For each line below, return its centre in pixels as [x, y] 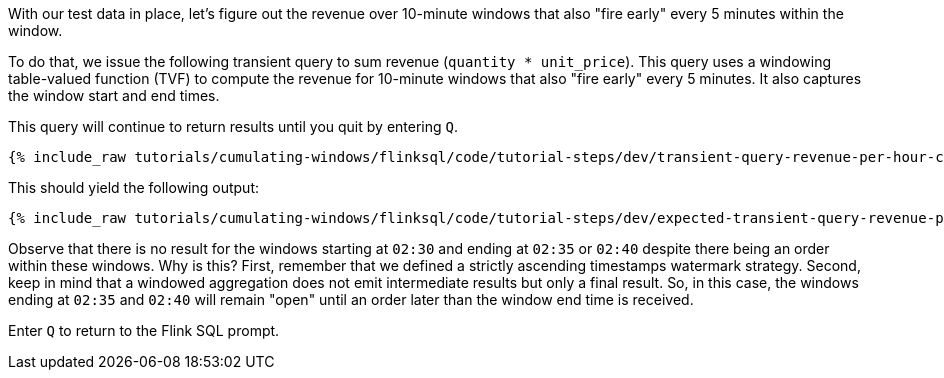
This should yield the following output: [134, 187]
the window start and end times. [114, 95]
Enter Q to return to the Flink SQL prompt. [144, 330]
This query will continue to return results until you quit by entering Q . [233, 126]
